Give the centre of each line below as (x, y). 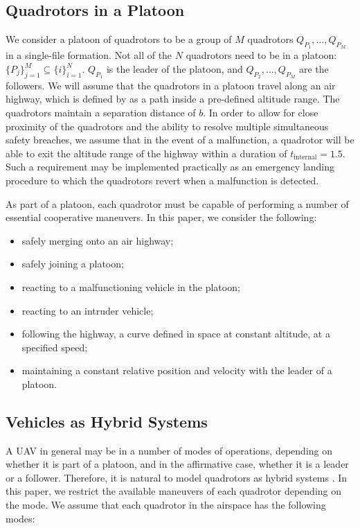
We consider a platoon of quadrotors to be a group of (119, 39)
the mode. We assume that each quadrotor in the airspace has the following (166, 505)
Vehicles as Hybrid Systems (107, 421)
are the (314, 69)
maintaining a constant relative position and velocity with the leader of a (177, 370)
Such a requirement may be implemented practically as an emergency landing (170, 167)
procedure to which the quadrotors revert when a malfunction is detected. (162, 180)
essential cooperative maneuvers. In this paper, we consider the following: (161, 217)
